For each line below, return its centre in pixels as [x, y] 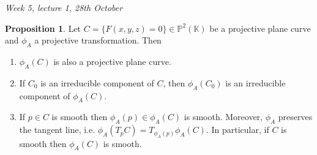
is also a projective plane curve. [112, 61]
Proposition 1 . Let [43, 28]
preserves [295, 117]
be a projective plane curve [260, 28]
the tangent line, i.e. [57, 130]
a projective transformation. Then [98, 40]
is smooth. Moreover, [223, 117]
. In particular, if [237, 130]
